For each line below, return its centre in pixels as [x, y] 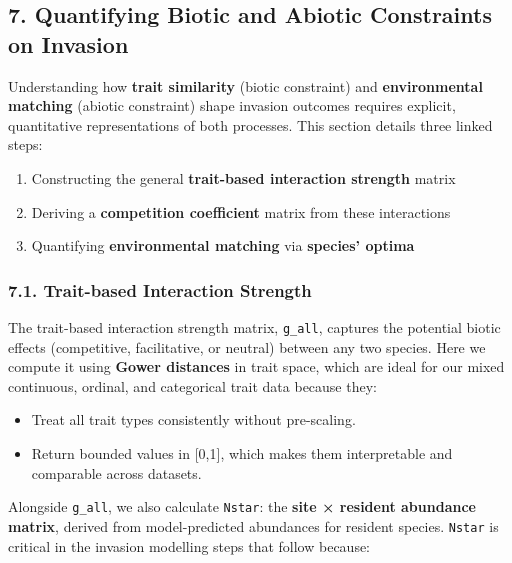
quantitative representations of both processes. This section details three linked [250, 124]
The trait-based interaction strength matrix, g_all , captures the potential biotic [254, 326]
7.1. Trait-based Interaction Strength [160, 289]
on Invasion [68, 43]
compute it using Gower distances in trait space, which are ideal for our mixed [256, 366]
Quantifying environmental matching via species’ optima [223, 245]
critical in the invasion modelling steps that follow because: [189, 545]
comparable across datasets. [116, 472]
